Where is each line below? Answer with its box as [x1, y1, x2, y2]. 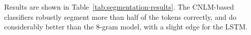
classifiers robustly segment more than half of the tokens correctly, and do [4, 11, 237, 22]
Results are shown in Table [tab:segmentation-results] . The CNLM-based [4, 2, 234, 12]
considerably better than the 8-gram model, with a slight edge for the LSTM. [4, 21, 248, 32]
